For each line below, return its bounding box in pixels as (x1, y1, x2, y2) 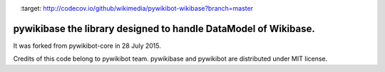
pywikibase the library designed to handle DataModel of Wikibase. (13, 22, 315, 35)
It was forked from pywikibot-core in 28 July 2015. (13, 41, 162, 50)
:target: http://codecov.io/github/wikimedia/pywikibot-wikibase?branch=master (20, 4, 253, 12)
